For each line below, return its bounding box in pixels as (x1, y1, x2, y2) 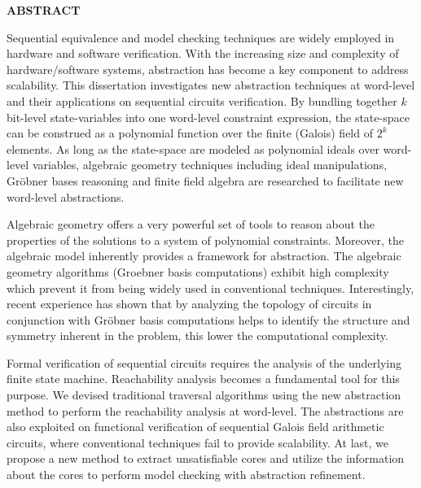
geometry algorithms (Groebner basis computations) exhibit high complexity (7, 263, 389, 280)
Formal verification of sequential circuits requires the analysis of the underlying (7, 354, 402, 371)
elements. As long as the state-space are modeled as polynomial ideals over (7, 140, 379, 157)
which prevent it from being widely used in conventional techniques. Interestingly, (7, 279, 414, 296)
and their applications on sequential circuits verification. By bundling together (7, 92, 397, 109)
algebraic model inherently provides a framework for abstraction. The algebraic (7, 247, 401, 264)
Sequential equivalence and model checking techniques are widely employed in (7, 28, 395, 46)
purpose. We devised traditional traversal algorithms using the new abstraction (7, 386, 401, 403)
